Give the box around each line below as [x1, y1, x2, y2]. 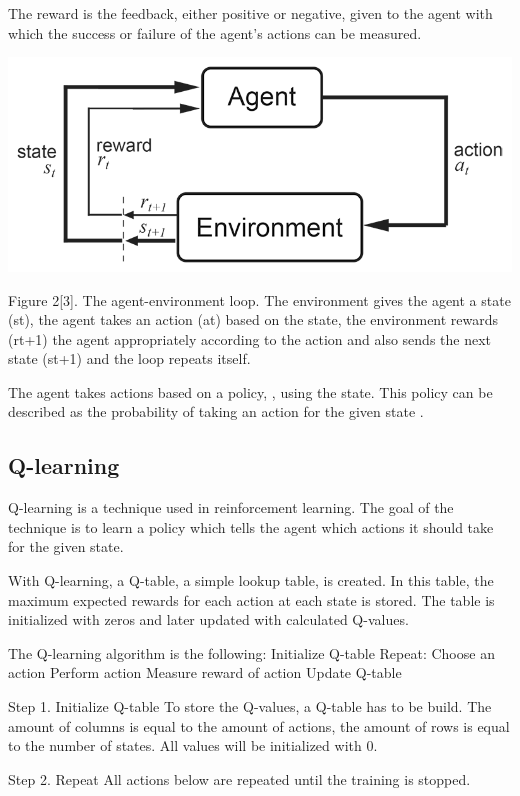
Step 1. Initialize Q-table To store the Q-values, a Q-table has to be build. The [8, 696, 492, 717]
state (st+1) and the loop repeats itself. [8, 348, 251, 369]
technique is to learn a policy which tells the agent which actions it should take [8, 516, 494, 537]
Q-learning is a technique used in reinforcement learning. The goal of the [8, 497, 454, 518]
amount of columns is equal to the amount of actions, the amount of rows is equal [8, 715, 510, 736]
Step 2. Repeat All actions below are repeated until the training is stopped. [8, 768, 471, 789]
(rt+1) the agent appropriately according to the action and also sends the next [8, 328, 492, 349]
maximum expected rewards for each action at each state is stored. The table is [8, 589, 495, 610]
